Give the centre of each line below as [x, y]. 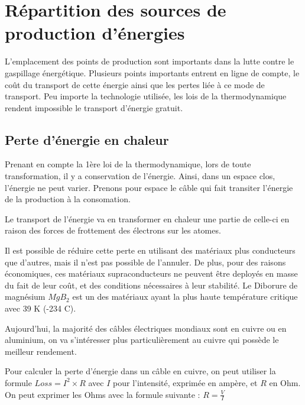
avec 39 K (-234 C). [40, 308]
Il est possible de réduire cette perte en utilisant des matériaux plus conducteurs [150, 250]
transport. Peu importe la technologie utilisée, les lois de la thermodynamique [146, 96]
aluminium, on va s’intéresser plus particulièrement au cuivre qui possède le [142, 340]
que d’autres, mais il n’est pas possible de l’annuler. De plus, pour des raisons [145, 262]
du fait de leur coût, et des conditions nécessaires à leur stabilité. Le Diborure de [151, 285]
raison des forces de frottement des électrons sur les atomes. [113, 230]
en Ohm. [285, 382]
